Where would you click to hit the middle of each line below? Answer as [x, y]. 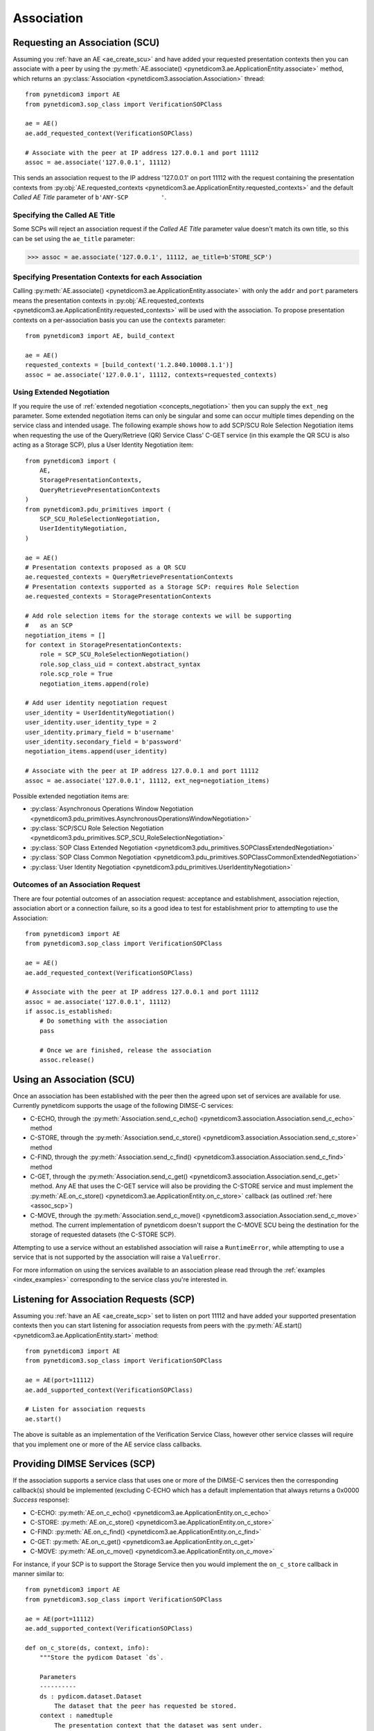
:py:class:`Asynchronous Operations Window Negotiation [112, 809]
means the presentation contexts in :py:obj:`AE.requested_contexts [108, 301]
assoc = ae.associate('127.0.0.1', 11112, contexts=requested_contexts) [151, 375]
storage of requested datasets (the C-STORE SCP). [103, 1235]
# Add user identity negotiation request [96, 703]
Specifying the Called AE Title [64, 215]
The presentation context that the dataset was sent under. [158, 1725]
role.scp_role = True [76, 674]
